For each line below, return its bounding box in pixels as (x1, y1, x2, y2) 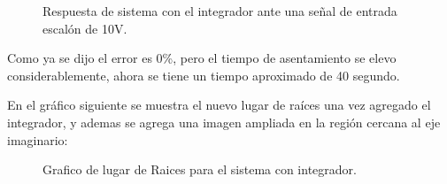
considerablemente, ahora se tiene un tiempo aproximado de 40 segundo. (7, 65, 400, 84)
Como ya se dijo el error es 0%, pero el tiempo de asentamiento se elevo (7, 49, 397, 67)
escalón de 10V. (42, 19, 127, 37)
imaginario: (7, 130, 68, 149)
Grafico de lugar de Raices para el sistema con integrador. (42, 160, 357, 179)
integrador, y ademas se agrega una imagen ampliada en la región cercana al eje (7, 112, 441, 131)
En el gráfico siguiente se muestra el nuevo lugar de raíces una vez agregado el (7, 96, 431, 114)
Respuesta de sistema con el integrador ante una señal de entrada (42, 2, 397, 19)
